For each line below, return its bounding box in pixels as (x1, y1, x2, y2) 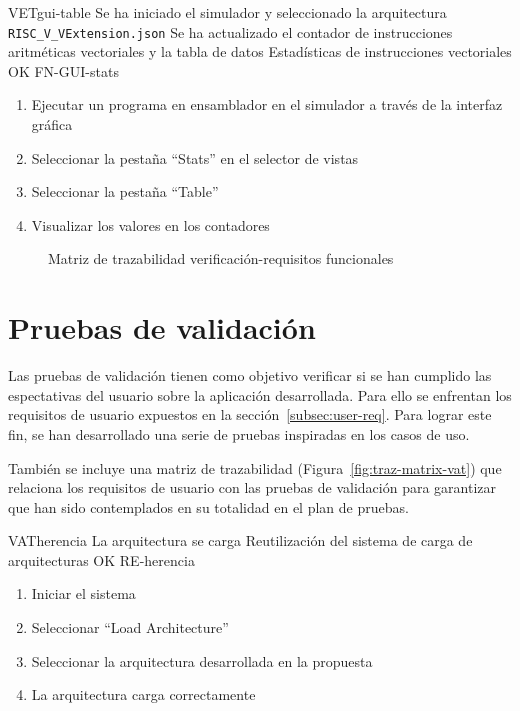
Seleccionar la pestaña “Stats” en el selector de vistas (31, 147, 359, 168)
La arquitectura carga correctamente (31, 684, 256, 705)
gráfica (31, 114, 73, 135)
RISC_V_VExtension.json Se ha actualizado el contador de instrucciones (8, 21, 453, 42)
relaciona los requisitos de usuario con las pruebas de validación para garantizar (8, 477, 497, 498)
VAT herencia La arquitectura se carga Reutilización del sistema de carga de (8, 530, 473, 551)
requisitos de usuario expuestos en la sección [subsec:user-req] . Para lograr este (8, 404, 492, 425)
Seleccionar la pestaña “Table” (31, 181, 219, 202)
